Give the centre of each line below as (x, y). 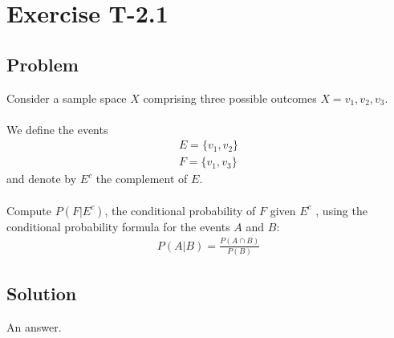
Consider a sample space (67, 98)
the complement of (142, 179)
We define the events (57, 129)
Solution (42, 293)
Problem (43, 64)
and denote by (42, 179)
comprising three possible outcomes (230, 98)
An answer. (34, 327)
